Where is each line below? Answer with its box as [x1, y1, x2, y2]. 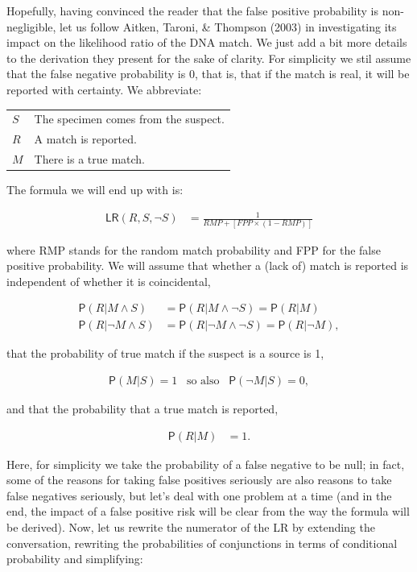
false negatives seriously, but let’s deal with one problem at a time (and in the [6, 487, 392, 504]
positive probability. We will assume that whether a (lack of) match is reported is [6, 257, 409, 274]
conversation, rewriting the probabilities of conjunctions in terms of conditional [6, 534, 398, 551]
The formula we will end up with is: [6, 181, 184, 198]
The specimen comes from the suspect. [34, 110, 225, 127]
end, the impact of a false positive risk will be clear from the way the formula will [6, 503, 410, 520]
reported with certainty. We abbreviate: [6, 81, 202, 97]
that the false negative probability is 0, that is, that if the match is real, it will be [6, 65, 410, 82]
